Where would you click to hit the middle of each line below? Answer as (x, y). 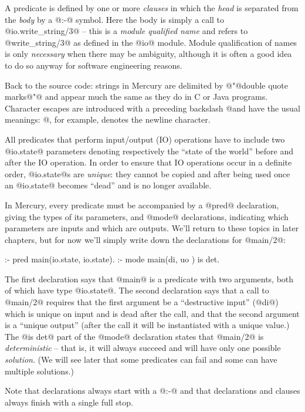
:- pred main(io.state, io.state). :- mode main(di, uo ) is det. (112, 259)
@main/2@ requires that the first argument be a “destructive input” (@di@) (142, 302)
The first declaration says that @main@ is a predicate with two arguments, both (149, 278)
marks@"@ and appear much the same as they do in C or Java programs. (136, 97)
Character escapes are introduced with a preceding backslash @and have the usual (152, 108)
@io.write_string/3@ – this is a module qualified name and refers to (126, 31)
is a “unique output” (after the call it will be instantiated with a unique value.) (147, 325)
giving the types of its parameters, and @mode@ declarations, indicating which (147, 216)
